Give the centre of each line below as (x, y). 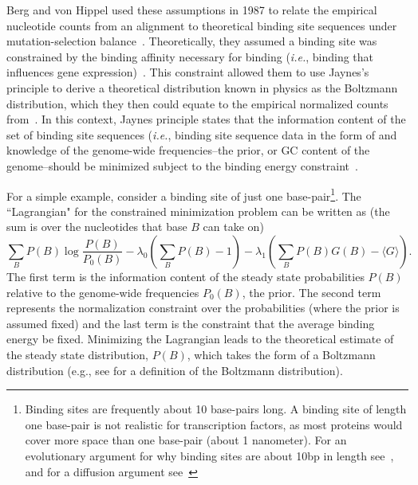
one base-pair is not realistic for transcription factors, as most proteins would (214, 424)
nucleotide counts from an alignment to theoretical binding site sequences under (202, 25)
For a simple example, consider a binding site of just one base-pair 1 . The (184, 194)
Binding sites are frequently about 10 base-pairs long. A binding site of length (216, 409)
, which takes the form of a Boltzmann (281, 354)
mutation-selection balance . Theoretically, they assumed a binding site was (192, 41)
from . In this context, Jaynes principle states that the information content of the (206, 119)
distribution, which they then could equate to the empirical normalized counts (197, 103)
